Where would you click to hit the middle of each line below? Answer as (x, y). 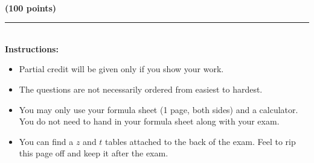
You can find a (46, 141)
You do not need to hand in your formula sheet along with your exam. (149, 121)
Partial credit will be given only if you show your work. (121, 69)
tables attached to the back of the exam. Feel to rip (200, 141)
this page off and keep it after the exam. (94, 153)
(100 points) (31, 8)
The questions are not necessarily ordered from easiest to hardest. (141, 89)
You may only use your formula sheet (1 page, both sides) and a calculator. (159, 109)
